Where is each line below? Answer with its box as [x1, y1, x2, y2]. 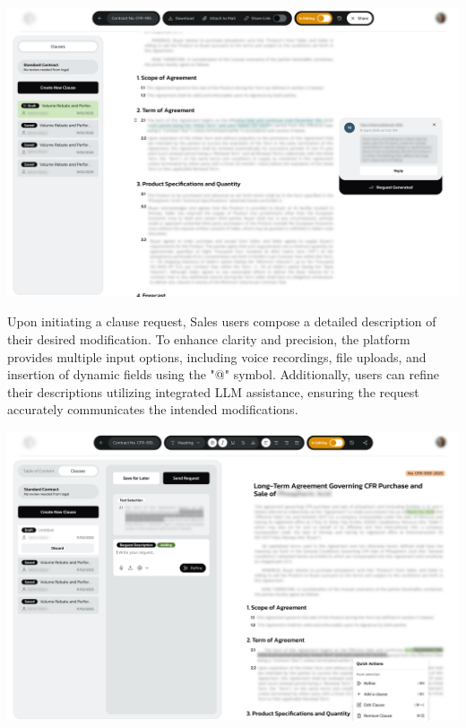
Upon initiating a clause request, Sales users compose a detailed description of [7, 312, 436, 331]
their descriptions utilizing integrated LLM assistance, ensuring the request [7, 382, 419, 401]
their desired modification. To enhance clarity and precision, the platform [7, 330, 410, 349]
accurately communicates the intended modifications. [7, 400, 298, 419]
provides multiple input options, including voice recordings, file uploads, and [7, 347, 427, 366]
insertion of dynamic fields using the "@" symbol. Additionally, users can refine [7, 365, 440, 384]
